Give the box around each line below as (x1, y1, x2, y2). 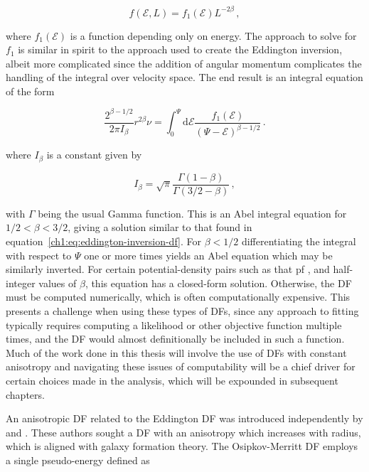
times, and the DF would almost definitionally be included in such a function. (6, 331, 345, 346)
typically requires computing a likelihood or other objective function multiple (6, 317, 342, 332)
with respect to (6, 247, 72, 262)
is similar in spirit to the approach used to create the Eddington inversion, (18, 42, 343, 57)
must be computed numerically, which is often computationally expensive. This (6, 289, 351, 304)
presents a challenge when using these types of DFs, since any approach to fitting (6, 304, 359, 318)
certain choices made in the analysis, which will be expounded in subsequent (6, 373, 338, 388)
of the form (6, 83, 55, 98)
